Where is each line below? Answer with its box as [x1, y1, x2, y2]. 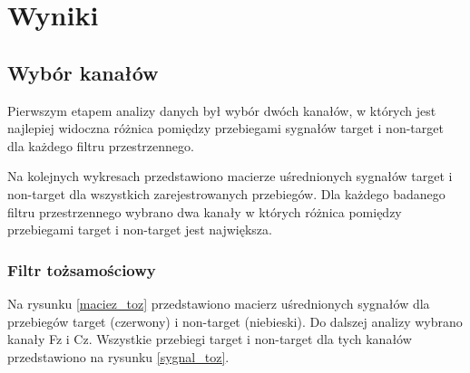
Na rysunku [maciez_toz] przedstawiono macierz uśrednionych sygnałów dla [7, 293, 430, 312]
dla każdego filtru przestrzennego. [7, 136, 194, 155]
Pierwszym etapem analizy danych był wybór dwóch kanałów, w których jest [7, 100, 436, 120]
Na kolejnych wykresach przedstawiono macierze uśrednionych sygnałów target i [7, 167, 453, 186]
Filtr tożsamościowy [7, 258, 156, 281]
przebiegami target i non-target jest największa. [7, 220, 272, 239]
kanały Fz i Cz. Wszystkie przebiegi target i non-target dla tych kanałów [7, 330, 412, 349]
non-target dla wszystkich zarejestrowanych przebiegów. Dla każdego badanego [7, 184, 446, 203]
